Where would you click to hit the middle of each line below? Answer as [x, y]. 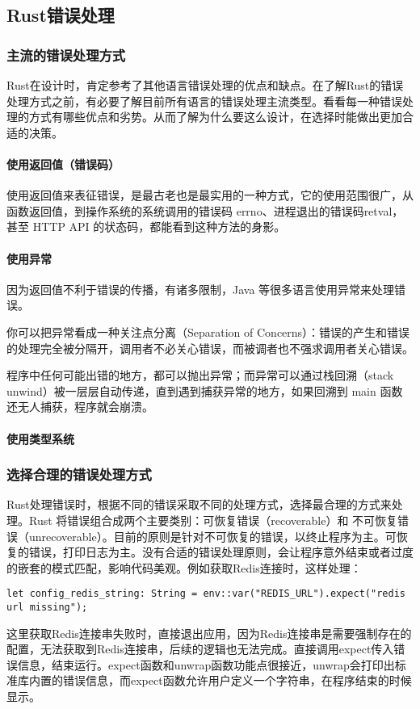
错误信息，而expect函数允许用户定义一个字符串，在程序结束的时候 [237, 680]
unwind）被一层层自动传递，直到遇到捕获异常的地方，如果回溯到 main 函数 [205, 390]
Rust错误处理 [61, 15]
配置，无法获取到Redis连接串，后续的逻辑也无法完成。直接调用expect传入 [200, 649]
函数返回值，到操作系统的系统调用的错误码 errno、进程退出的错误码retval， [205, 210]
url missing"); [47, 607]
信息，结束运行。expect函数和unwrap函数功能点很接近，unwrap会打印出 [206, 664]
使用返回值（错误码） [63, 164]
